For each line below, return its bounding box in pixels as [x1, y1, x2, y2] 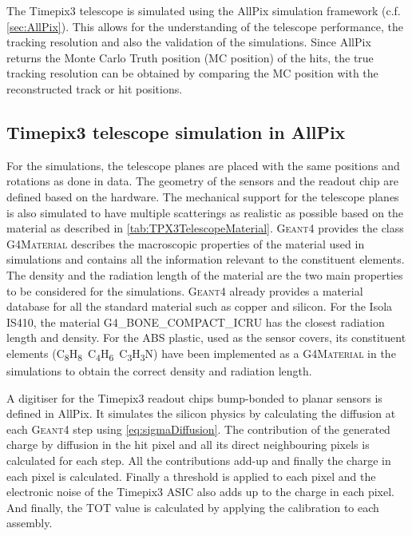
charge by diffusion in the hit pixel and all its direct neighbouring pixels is [6, 436, 370, 453]
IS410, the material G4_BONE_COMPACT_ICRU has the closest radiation [6, 313, 385, 330]
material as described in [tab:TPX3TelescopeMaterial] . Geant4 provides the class [6, 220, 404, 236]
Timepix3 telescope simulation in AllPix [6, 119, 346, 144]
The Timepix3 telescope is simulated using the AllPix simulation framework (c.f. [6, 2, 401, 18]
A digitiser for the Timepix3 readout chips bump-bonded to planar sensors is [6, 389, 382, 406]
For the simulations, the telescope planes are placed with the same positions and [6, 157, 400, 173]
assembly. [6, 514, 53, 531]
